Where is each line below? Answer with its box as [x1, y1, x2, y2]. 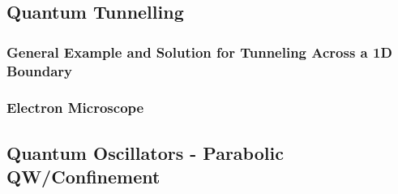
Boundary [6, 60, 72, 80]
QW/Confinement [6, 164, 160, 189]
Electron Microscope [6, 97, 144, 118]
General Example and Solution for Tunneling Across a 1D [6, 41, 392, 62]
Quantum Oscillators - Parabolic [6, 140, 284, 165]
